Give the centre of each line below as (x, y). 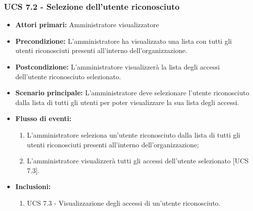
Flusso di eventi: (43, 118)
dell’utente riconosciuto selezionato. (68, 76)
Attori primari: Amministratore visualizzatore (87, 25)
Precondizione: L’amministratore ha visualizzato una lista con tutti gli (124, 41)
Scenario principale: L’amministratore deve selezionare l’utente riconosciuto (132, 93)
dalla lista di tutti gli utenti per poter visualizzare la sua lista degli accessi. (127, 102)
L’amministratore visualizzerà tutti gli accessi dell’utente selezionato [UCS (138, 161)
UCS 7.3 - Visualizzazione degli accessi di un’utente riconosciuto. (124, 202)
